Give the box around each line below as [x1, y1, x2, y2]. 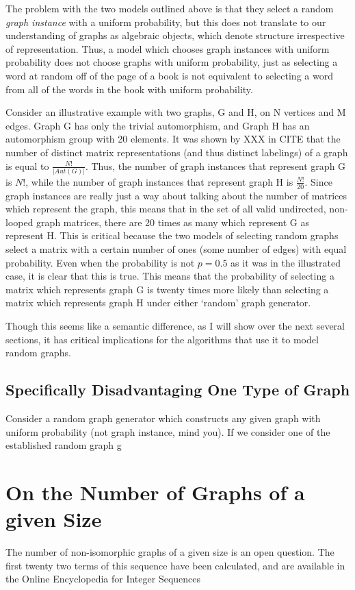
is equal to [5, 158, 49, 173]
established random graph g [5, 438, 122, 452]
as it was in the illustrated [231, 255, 341, 269]
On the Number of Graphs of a [5, 478, 305, 506]
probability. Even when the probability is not [5, 255, 195, 269]
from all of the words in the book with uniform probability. [5, 82, 253, 96]
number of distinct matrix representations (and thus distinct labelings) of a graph [5, 145, 348, 159]
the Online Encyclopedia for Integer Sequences [5, 571, 201, 586]
